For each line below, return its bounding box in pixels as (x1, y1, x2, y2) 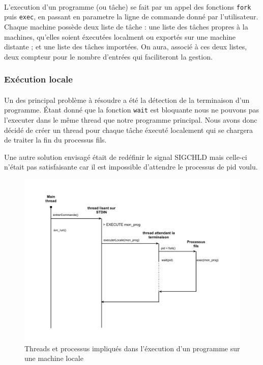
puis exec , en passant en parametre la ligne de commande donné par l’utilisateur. (4, 11, 258, 22)
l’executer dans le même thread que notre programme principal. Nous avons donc (4, 114, 257, 125)
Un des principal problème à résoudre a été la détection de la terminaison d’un (4, 94, 250, 105)
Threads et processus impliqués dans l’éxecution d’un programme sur (24, 343, 240, 353)
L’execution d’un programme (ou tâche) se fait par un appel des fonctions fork (4, 1, 251, 12)
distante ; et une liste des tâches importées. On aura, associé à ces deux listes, (4, 41, 247, 52)
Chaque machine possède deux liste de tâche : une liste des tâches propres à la (4, 21, 248, 32)
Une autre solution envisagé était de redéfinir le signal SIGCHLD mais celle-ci (4, 151, 247, 162)
